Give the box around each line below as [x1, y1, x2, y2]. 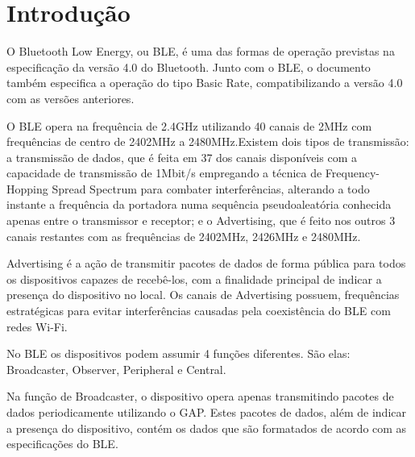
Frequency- [325, 164, 380, 181]
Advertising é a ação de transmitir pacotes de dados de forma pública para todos [6, 255, 406, 272]
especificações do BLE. [6, 435, 118, 452]
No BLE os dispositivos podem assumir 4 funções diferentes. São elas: [6, 345, 351, 362]
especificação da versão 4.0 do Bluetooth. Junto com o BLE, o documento [6, 58, 371, 75]
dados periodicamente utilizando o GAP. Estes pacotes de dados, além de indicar [6, 404, 407, 420]
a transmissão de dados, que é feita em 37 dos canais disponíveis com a [6, 148, 357, 165]
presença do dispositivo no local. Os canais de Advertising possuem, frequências [6, 286, 400, 303]
